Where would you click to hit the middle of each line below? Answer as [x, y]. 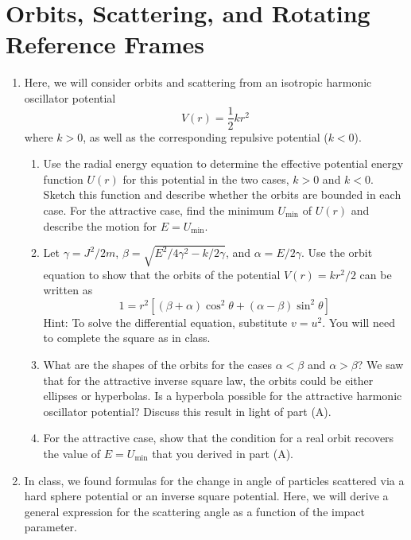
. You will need [359, 322]
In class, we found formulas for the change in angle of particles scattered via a [214, 480]
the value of [72, 454]
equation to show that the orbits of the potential [162, 274]
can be [376, 274]
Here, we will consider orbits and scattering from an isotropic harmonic [198, 82]
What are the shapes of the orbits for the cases [158, 365]
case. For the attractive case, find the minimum [159, 210]
